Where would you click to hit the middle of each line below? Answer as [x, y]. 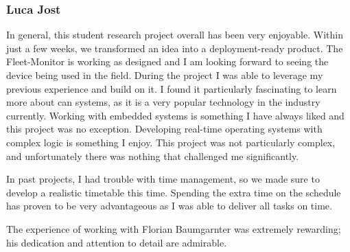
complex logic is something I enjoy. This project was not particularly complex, [171, 142]
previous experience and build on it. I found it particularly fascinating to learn [172, 88]
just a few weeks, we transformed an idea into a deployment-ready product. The [175, 48]
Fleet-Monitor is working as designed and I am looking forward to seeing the [167, 61]
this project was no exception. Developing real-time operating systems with [164, 129]
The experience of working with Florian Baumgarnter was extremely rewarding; [174, 228]
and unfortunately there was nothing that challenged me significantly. [153, 156]
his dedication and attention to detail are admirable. [117, 242]
